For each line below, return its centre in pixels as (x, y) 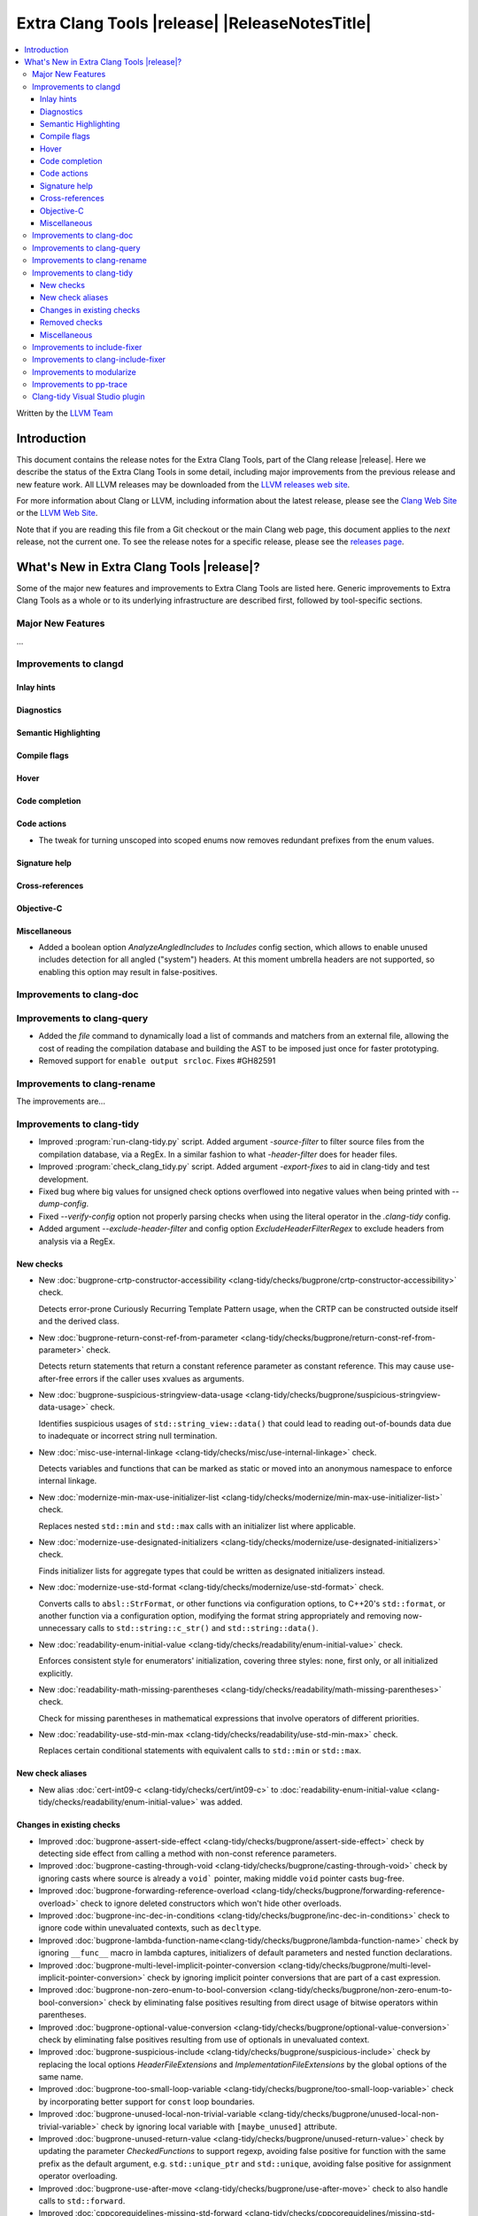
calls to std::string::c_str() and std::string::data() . (203, 1628)
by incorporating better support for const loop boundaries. (147, 2102)
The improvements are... (61, 1101)
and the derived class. (79, 1322)
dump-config (63, 1204)
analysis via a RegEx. (77, 1241)
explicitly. (56, 1673)
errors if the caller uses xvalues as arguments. (160, 1378)
